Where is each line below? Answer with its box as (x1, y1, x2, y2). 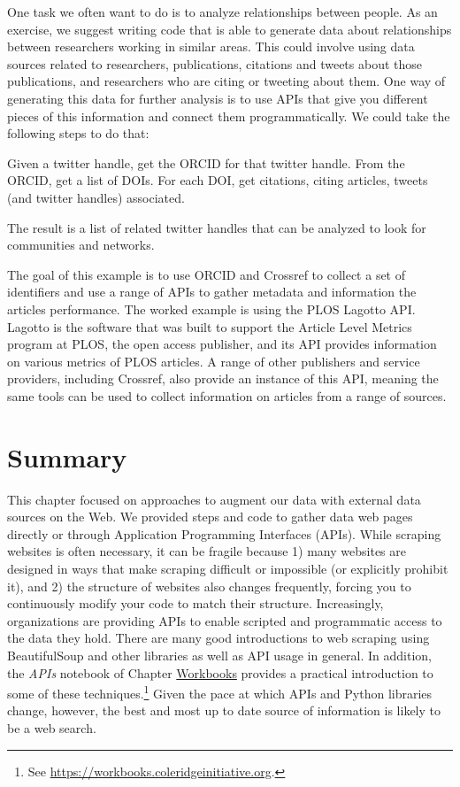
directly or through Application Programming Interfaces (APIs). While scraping (7, 524, 441, 543)
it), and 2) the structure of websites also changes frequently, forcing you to (7, 576, 411, 595)
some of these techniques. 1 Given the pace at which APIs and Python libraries (7, 682, 433, 702)
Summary (7, 438, 127, 475)
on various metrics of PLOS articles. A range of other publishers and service (7, 351, 420, 370)
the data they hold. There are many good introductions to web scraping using (7, 629, 430, 647)
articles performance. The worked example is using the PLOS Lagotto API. (7, 299, 416, 318)
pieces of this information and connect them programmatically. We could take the (7, 106, 450, 125)
